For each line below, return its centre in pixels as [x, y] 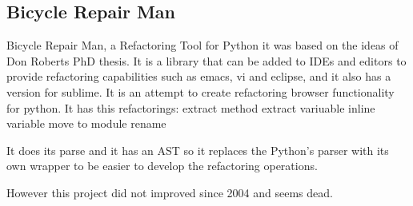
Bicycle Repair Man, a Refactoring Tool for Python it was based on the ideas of [202, 45]
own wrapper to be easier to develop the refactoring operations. [162, 166]
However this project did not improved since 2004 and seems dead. [170, 192]
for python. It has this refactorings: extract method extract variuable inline [191, 107]
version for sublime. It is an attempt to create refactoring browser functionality [200, 91]
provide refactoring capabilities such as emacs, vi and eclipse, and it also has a [199, 76]
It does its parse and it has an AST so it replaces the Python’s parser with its [198, 150]
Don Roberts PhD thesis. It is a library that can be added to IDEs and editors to [206, 60]
